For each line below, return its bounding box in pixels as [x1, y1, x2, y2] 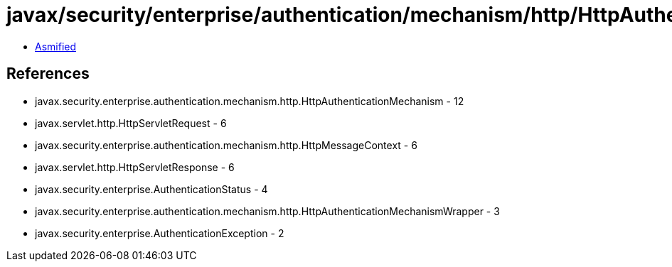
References [6, 65, 90, 83]
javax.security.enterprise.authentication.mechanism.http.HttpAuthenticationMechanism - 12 [35, 94, 464, 107]
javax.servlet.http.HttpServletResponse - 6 [35, 160, 235, 173]
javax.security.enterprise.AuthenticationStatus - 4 [35, 182, 268, 195]
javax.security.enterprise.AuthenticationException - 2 [35, 227, 284, 239]
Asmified [35, 40, 77, 53]
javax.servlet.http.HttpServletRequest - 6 [35, 116, 227, 129]
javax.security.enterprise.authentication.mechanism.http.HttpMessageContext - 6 [35, 138, 417, 151]
